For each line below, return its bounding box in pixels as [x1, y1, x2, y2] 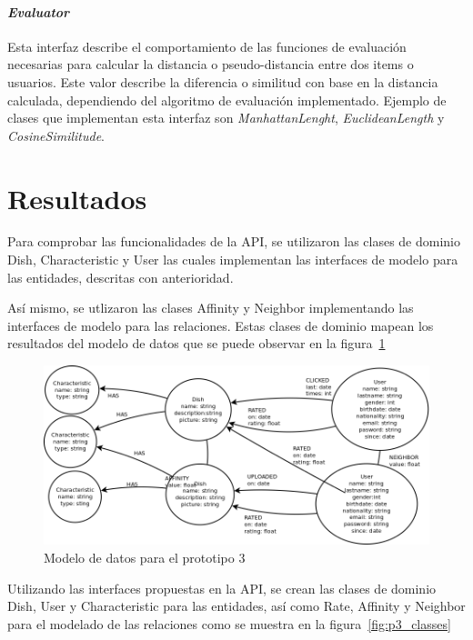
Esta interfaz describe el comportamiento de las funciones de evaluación [7, 36, 407, 55]
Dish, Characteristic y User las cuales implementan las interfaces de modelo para [7, 250, 458, 269]
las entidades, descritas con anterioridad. [7, 267, 234, 286]
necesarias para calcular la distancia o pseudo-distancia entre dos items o [7, 55, 414, 74]
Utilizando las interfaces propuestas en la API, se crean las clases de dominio [7, 578, 437, 597]
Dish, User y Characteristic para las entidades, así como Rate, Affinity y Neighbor [7, 596, 466, 615]
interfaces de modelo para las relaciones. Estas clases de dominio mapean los [7, 315, 434, 335]
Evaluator [7, 2, 70, 21]
